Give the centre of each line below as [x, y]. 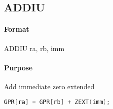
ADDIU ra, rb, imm [34, 48]
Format [17, 29]
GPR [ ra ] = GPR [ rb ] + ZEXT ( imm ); [57, 102]
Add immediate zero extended [49, 86]
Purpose [18, 67]
